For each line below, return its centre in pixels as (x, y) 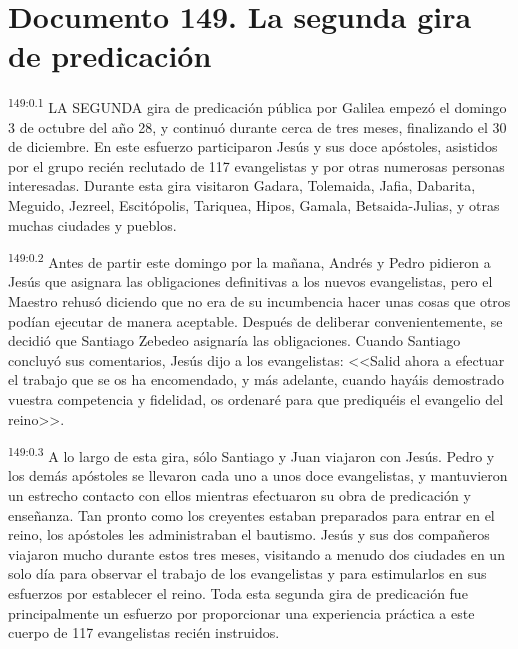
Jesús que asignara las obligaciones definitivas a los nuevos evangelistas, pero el (250, 281)
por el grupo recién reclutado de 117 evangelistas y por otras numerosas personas (256, 165)
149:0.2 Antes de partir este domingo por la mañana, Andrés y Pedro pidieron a (249, 260)
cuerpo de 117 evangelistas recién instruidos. (144, 632)
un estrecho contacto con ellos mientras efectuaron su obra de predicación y (239, 494)
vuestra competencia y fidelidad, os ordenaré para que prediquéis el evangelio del (256, 398)
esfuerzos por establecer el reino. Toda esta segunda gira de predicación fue (238, 592)
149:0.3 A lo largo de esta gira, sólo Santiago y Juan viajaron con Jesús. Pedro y (251, 454)
